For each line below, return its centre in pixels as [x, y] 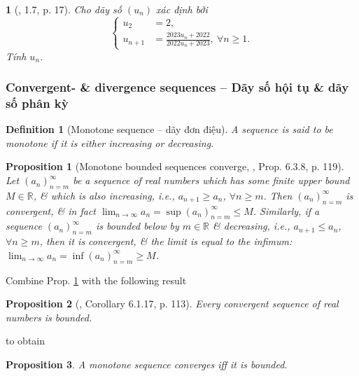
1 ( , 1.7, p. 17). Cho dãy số [64, 9]
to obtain [26, 341]
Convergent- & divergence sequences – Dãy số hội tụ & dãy [177, 87]
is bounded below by [137, 226]
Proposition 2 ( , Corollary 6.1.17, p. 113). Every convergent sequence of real [172, 304]
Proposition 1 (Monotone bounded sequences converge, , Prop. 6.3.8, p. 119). [175, 166]
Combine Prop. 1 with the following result [96, 280]
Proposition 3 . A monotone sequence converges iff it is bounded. [147, 364]
